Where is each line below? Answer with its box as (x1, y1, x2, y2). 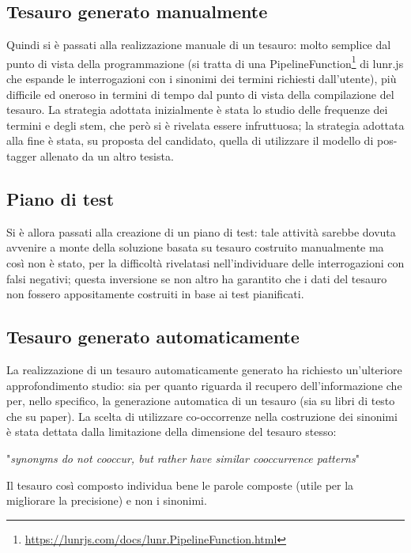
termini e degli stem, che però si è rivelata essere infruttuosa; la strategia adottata (6, 116, 405, 133)
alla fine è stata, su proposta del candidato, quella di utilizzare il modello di (6, 132, 374, 149)
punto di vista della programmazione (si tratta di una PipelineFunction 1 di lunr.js (6, 52, 404, 71)
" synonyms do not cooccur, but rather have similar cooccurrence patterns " (6, 449, 360, 466)
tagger (6, 148, 37, 165)
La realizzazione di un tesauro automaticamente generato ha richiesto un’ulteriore (6, 361, 402, 377)
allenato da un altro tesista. (40, 148, 174, 165)
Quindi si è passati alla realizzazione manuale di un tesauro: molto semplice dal (6, 36, 391, 53)
